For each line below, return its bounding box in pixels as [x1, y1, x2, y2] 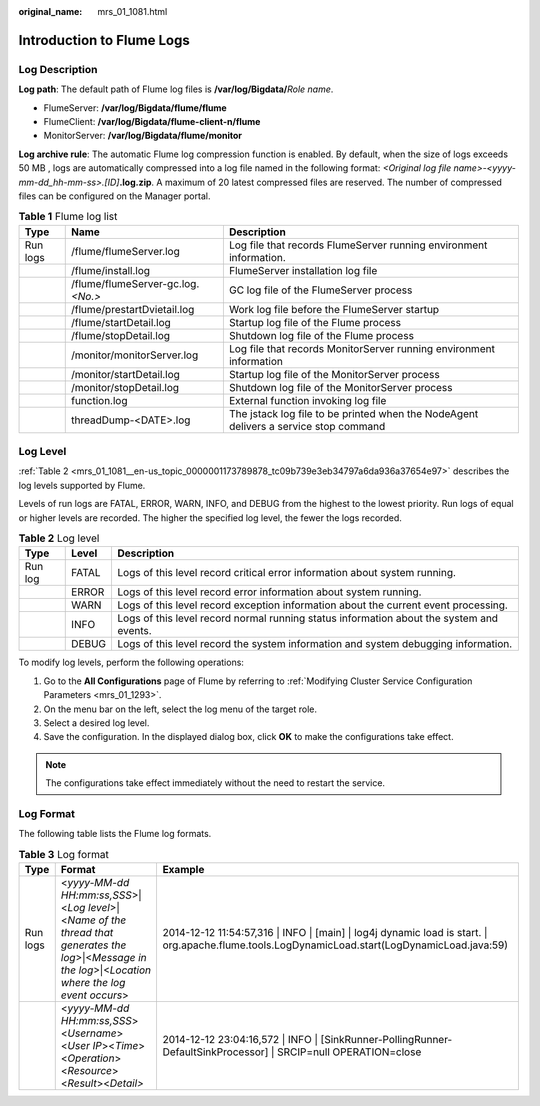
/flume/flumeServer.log [70, 244, 180, 258]
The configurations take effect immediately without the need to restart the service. [45, 777, 385, 789]
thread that [60, 925, 114, 939]
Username [67, 1026, 117, 1040]
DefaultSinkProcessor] [162, 1045, 269, 1059]
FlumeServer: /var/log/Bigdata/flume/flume [43, 101, 227, 114]
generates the [60, 938, 127, 952]
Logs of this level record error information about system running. [117, 585, 422, 599]
